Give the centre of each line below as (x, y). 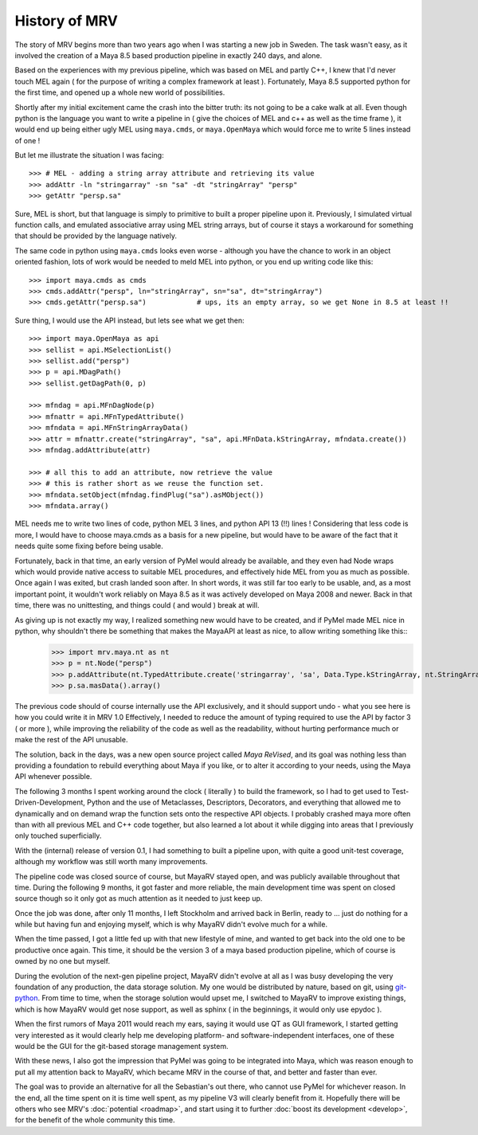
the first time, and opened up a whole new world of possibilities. (120, 92)
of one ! (27, 140)
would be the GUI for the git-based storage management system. (121, 1046)
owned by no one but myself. (63, 961)
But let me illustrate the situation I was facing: (89, 155)
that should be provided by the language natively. (96, 236)
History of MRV (67, 21)
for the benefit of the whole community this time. (95, 1120)
